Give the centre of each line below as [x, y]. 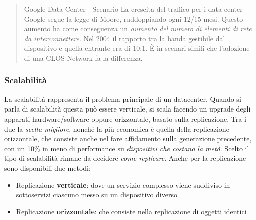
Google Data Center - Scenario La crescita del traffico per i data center [133, 9]
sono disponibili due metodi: [47, 168]
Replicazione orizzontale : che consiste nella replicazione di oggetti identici [131, 211]
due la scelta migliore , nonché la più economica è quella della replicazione [117, 128]
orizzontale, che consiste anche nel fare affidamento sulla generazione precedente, [128, 138]
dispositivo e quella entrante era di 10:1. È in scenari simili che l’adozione [137, 48]
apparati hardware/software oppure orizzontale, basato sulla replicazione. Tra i [125, 118]
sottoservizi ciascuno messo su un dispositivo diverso [96, 195]
